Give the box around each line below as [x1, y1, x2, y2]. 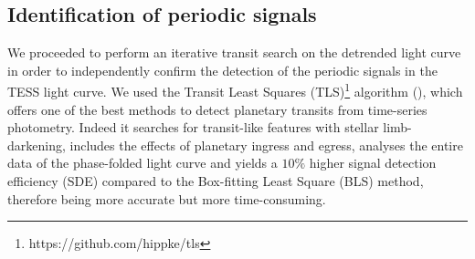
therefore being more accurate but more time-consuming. [7, 189, 326, 208]
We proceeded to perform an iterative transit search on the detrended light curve [7, 43, 461, 62]
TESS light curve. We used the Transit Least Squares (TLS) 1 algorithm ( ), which [7, 79, 463, 101]
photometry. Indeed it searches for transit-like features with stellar [7, 118, 379, 137]
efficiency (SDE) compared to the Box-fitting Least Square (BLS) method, [7, 171, 424, 191]
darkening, [7, 135, 66, 154]
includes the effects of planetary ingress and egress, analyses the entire [69, 135, 463, 154]
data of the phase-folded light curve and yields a [7, 153, 278, 172]
